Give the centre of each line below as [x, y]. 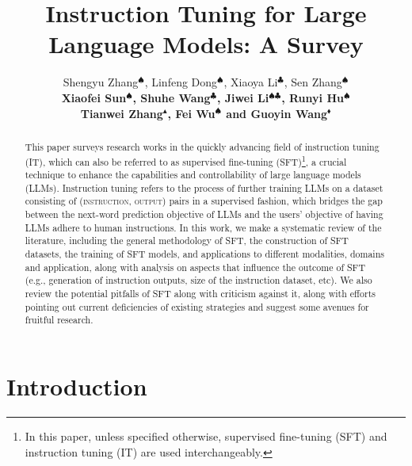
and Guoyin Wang [277, 113]
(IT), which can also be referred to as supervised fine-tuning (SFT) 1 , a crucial [186, 160]
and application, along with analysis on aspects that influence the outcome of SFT [195, 267]
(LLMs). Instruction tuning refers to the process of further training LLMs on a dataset [204, 187]
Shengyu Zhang [101, 82]
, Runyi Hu [313, 97]
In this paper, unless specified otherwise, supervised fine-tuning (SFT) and [206, 435]
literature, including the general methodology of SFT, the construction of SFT [187, 241]
